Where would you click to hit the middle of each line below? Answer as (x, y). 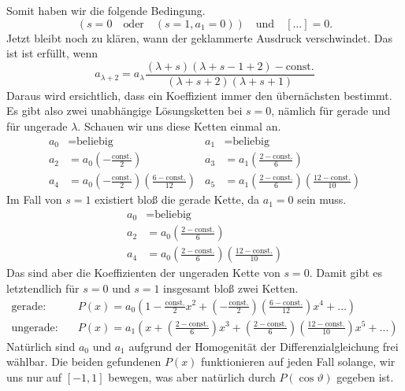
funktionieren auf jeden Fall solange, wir (298, 361)
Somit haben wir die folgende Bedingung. (106, 10)
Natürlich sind (41, 346)
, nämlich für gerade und (331, 111)
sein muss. (322, 199)
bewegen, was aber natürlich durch (192, 376)
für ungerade (37, 126)
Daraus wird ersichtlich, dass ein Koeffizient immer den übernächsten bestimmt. (199, 95)
